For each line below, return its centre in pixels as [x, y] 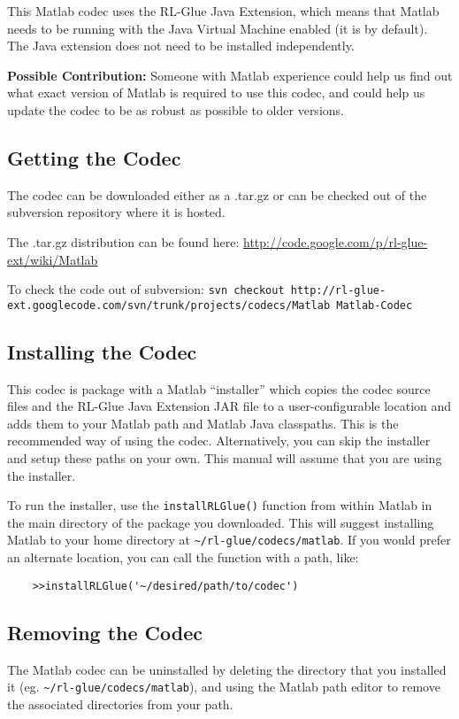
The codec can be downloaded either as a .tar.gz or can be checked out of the [217, 194]
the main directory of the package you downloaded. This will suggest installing [221, 522]
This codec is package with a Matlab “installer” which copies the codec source [219, 388]
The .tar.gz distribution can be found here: [123, 241]
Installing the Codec [102, 351]
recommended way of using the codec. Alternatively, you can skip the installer [219, 441]
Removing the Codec [105, 632]
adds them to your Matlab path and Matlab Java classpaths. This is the [203, 423]
